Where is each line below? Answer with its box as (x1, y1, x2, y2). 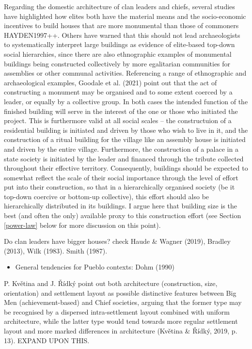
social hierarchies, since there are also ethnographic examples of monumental (4, 48, 232, 59)
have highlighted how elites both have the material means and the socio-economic (4, 11, 246, 21)
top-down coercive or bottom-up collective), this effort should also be (4, 191, 209, 201)
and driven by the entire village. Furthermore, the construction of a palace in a (4, 143, 238, 154)
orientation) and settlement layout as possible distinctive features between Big (4, 287, 236, 298)
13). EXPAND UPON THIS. (4, 335, 90, 345)
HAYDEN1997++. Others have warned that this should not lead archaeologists (4, 30, 240, 40)
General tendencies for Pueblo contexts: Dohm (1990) (15, 262, 174, 272)
